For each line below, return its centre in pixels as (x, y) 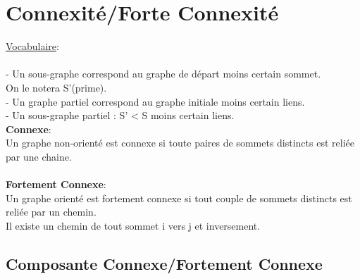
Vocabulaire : (32, 46)
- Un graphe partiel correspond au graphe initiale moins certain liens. (155, 101)
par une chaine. (39, 156)
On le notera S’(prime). (56, 87)
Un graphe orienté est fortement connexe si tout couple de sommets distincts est (179, 198)
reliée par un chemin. (51, 212)
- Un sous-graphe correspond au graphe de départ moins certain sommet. (163, 74)
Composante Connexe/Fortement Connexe (164, 263)
